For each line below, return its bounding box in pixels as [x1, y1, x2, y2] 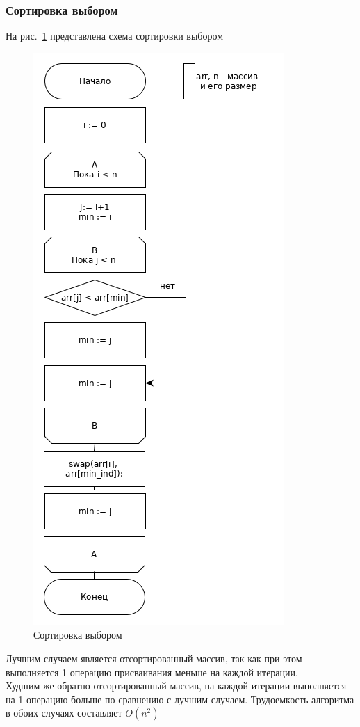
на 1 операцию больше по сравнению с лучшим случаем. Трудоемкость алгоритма [6, 692, 354, 706]
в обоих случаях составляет [6, 705, 122, 720]
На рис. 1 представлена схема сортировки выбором [6, 29, 224, 43]
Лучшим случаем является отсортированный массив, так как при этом [6, 651, 302, 665]
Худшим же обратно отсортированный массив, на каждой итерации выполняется [6, 678, 347, 693]
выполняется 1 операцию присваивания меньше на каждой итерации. [6, 664, 298, 679]
